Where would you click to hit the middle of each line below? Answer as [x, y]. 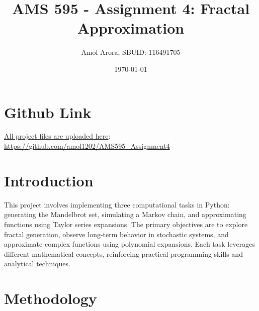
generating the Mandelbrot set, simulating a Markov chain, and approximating [125, 214]
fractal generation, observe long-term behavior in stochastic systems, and [116, 234]
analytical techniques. [37, 264]
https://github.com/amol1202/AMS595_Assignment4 [87, 146]
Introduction [49, 180]
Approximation [131, 28]
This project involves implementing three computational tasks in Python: [117, 204]
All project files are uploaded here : [57, 136]
